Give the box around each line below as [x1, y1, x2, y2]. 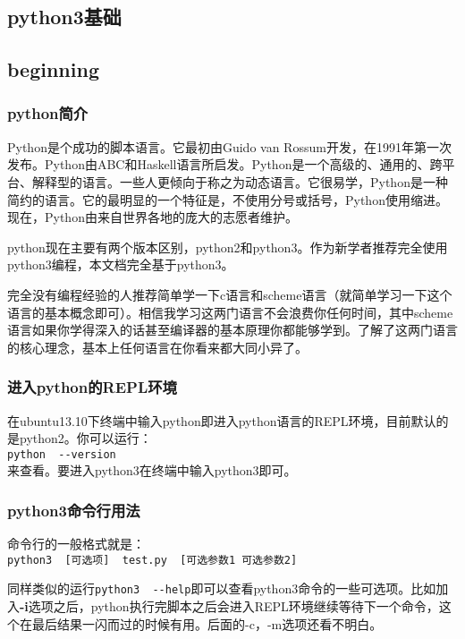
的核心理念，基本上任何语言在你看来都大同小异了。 [7, 337, 308, 356]
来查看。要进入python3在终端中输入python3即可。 [7, 461, 297, 480]
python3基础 [7, 3, 122, 30]
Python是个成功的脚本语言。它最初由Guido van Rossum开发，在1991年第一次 [7, 137, 452, 156]
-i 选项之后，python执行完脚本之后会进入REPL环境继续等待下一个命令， [20, 597, 439, 616]
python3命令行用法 [7, 498, 140, 521]
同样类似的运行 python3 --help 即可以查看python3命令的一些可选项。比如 [7, 579, 436, 598]
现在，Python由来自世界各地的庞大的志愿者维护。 [7, 208, 298, 226]
